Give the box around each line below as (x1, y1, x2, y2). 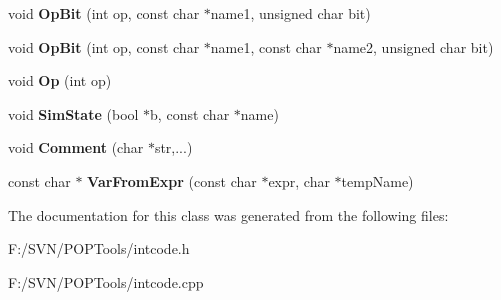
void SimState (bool (8, 103, 139, 124)
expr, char (268, 170, 330, 191)
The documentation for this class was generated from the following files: (8, 204, 449, 225)
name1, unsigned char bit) (210, 3, 371, 23)
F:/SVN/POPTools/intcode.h (8, 238, 190, 259)
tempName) (341, 170, 414, 191)
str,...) (154, 137, 193, 158)
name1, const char (210, 36, 322, 57)
